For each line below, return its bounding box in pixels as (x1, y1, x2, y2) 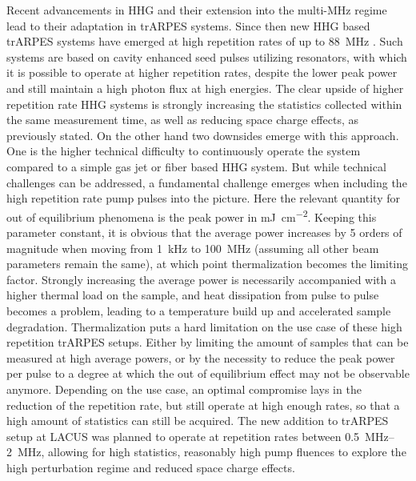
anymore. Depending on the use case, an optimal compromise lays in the (6, 380, 362, 397)
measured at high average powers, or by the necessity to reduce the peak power (6, 349, 395, 366)
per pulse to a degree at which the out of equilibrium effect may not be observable (6, 365, 410, 382)
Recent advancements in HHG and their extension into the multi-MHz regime (6, 2, 387, 18)
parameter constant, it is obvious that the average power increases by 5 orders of (6, 223, 402, 240)
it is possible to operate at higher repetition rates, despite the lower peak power (6, 64, 398, 81)
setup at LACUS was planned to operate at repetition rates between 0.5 (6, 427, 360, 444)
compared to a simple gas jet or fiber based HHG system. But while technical (6, 158, 386, 174)
